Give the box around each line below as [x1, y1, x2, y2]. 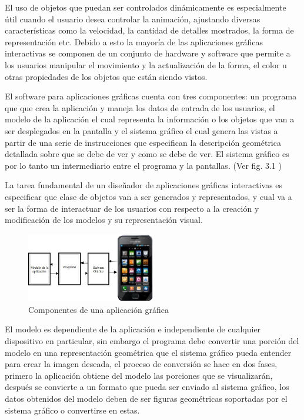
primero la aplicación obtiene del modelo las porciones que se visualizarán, [5, 369, 273, 381]
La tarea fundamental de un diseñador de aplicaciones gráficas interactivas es [5, 179, 283, 191]
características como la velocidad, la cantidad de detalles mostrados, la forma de [5, 24, 294, 36]
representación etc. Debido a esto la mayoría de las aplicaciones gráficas [5, 35, 263, 48]
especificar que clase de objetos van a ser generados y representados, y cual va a [5, 190, 292, 202]
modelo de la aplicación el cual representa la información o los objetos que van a [5, 113, 295, 125]
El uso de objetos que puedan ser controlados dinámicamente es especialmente [5, 1, 286, 13]
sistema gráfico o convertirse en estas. [5, 404, 140, 416]
